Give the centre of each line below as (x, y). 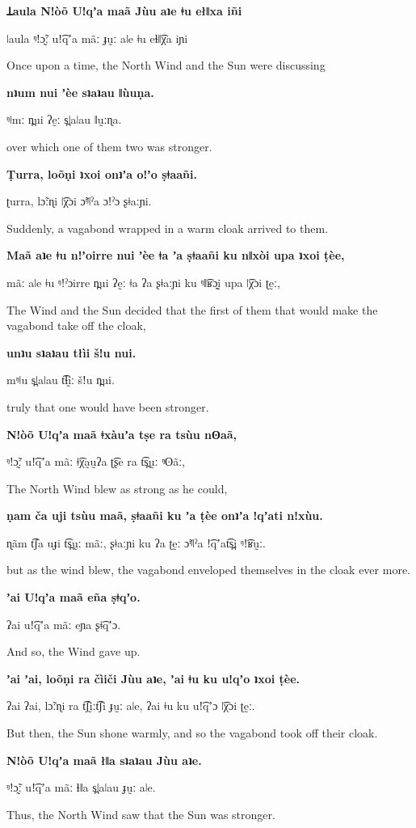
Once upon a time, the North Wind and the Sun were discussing (166, 65)
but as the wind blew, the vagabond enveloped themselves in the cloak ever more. (208, 570)
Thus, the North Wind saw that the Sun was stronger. (141, 814)
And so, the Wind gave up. (74, 651)
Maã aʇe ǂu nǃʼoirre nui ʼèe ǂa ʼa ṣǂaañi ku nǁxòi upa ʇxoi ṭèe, (176, 255)
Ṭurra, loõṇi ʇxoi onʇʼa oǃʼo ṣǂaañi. (102, 173)
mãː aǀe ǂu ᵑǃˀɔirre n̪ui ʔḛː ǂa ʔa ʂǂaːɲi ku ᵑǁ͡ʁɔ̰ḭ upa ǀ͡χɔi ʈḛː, (143, 282)
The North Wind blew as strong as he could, (117, 488)
